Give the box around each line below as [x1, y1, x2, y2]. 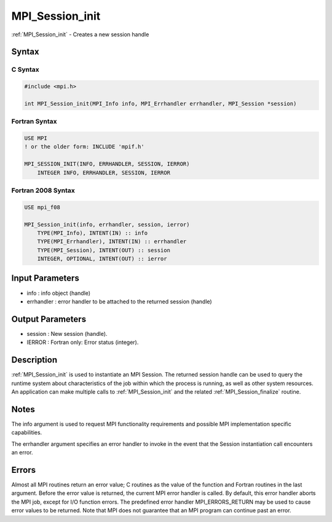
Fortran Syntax [11, 117, 57, 126]
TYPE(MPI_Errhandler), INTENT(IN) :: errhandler [37, 238, 187, 245]
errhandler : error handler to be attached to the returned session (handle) [26, 298, 212, 305]
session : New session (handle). [26, 330, 108, 337]
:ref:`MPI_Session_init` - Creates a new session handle [11, 31, 149, 38]
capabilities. [11, 429, 42, 436]
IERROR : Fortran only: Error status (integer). [26, 338, 139, 346]
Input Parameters [11, 273, 79, 284]
